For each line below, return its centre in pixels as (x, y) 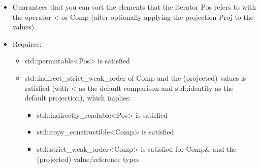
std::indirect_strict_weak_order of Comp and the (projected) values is (135, 77)
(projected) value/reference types (88, 159)
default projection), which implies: (78, 98)
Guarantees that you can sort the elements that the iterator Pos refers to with (134, 7)
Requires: (27, 43)
